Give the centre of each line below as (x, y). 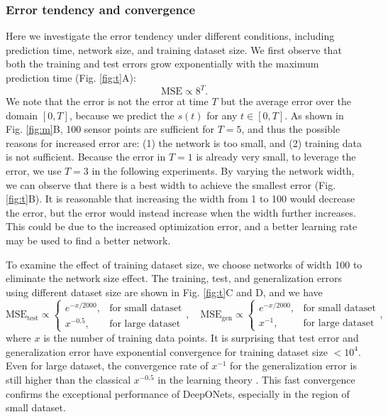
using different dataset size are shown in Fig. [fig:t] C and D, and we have (164, 292)
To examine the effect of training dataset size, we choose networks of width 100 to (184, 264)
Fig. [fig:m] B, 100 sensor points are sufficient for (110, 129)
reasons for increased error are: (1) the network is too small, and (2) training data (184, 142)
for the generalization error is (293, 365)
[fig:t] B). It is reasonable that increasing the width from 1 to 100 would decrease (181, 199)
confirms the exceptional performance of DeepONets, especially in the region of (178, 393)
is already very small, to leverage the (276, 157)
